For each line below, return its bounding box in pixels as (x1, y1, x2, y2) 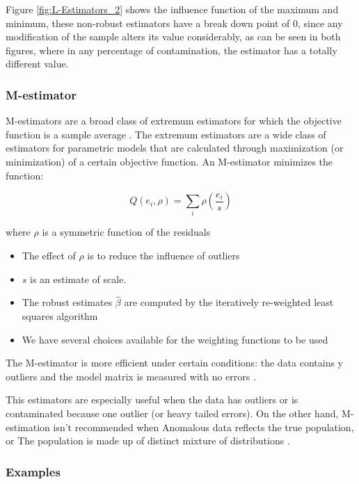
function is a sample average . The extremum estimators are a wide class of (6, 127, 326, 141)
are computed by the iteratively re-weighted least (124, 295, 334, 309)
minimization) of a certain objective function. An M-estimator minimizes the (6, 154, 333, 168)
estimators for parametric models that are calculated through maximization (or (6, 140, 344, 155)
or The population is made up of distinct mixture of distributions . (6, 433, 290, 448)
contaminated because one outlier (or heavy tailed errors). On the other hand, (6, 406, 339, 421)
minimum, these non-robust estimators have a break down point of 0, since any (6, 15, 343, 30)
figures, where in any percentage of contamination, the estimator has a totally (6, 42, 337, 57)
